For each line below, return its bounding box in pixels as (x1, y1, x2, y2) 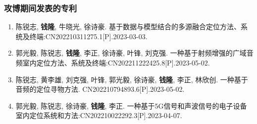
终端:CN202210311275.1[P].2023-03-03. (29, 31, 148, 41)
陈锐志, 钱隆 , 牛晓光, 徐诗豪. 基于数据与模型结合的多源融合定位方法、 (15, 21, 241, 32)
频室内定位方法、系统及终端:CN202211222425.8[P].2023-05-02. (15, 58, 210, 67)
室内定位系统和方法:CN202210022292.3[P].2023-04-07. (15, 110, 182, 121)
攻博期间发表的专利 (4, 1, 77, 14)
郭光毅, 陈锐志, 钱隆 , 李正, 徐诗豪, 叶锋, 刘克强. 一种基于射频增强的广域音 (15, 48, 254, 58)
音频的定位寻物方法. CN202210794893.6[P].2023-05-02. (15, 84, 185, 94)
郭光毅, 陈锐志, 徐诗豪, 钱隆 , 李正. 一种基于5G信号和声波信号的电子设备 (15, 100, 247, 111)
